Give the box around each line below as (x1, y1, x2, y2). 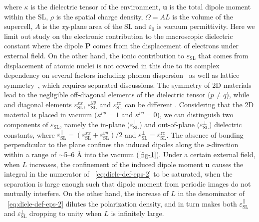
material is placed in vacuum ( (4, 109, 97, 119)
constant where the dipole (4, 40, 83, 51)
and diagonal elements (4, 99, 72, 109)
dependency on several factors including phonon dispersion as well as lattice (4, 70, 240, 80)
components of (4, 119, 48, 129)
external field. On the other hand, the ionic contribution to (4, 50, 185, 60)
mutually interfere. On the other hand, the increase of (4, 188, 169, 199)
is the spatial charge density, (56, 11, 143, 21)
